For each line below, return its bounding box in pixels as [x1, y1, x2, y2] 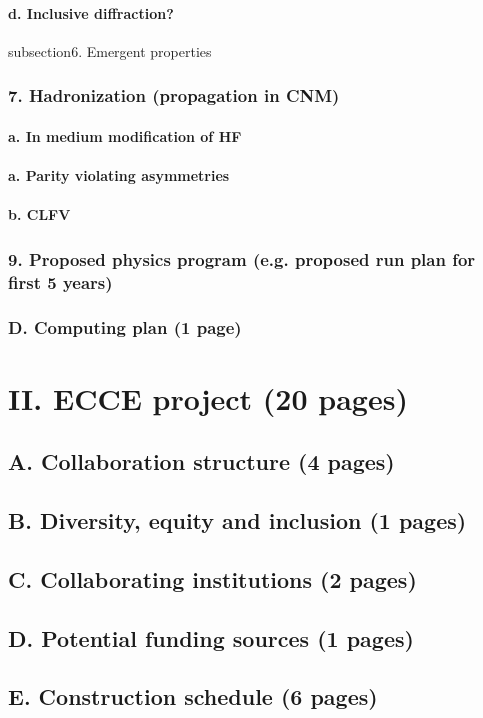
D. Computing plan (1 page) [8, 315, 242, 340]
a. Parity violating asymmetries [8, 165, 230, 186]
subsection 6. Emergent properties [8, 40, 212, 61]
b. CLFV [8, 204, 71, 225]
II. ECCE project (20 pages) [8, 377, 408, 418]
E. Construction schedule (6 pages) [8, 681, 378, 712]
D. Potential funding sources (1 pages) [8, 622, 414, 653]
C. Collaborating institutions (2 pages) [8, 563, 417, 594]
